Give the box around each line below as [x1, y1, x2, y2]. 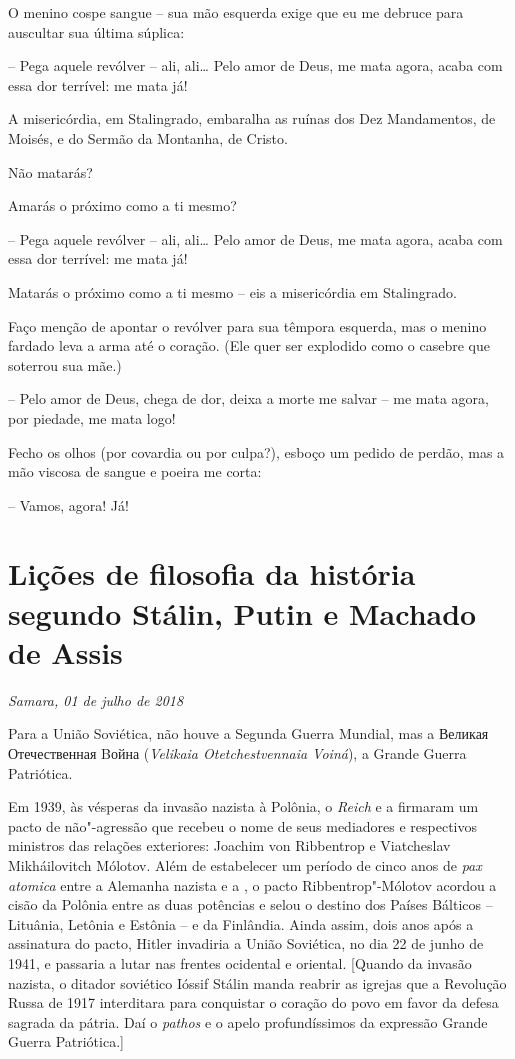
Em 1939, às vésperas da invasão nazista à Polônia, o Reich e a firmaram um [8, 796, 479, 817]
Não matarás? [8, 161, 93, 182]
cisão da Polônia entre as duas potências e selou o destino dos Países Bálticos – [8, 894, 493, 915]
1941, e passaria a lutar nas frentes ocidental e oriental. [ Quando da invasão [8, 952, 472, 973]
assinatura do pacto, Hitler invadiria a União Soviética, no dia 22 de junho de [8, 933, 484, 954]
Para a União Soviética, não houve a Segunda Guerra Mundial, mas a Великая [8, 723, 489, 744]
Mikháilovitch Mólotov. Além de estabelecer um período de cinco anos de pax [8, 854, 482, 875]
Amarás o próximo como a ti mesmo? [8, 195, 237, 216]
